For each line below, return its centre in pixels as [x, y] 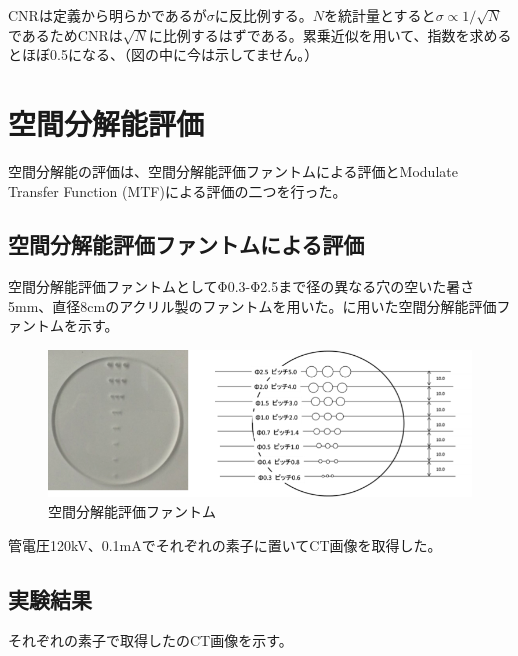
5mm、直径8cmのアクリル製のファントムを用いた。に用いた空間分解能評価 [252, 305]
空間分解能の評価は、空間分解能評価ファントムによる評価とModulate [233, 170]
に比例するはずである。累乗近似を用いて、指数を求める [330, 34]
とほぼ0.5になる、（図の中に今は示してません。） [163, 54]
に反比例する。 [263, 15]
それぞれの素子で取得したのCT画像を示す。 [150, 640]
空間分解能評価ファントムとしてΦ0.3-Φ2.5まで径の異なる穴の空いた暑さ [241, 286]
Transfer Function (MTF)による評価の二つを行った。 [177, 190]
